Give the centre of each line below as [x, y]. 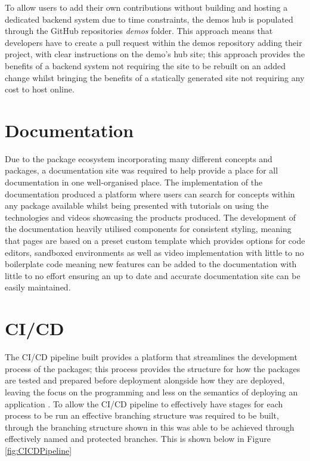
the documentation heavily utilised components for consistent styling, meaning [148, 229]
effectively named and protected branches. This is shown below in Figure [138, 439]
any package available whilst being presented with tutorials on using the [137, 205]
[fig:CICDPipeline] [38, 450]
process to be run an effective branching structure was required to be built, [142, 415]
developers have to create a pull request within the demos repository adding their [154, 42]
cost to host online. [40, 89]
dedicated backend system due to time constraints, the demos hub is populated [149, 19]
